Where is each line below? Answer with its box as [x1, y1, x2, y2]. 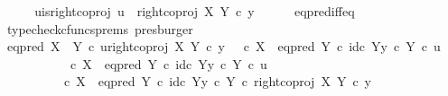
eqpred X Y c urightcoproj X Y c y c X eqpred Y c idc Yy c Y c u [6, 37, 441, 56]
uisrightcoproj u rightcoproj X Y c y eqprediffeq [34, 2, 355, 20]
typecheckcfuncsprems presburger [6, 19, 193, 38]
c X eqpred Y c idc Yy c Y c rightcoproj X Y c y [63, 72, 372, 91]
